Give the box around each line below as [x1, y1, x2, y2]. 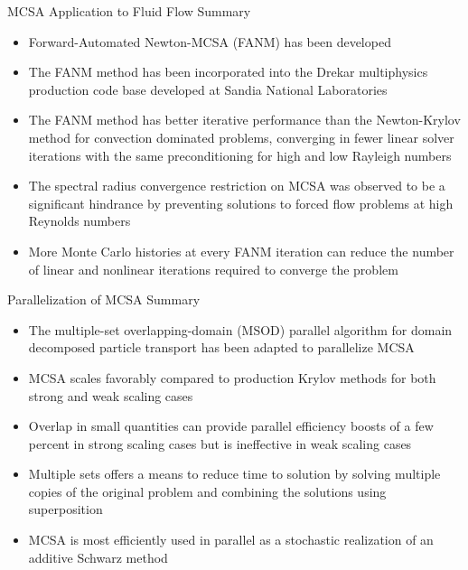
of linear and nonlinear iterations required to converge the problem [28, 259, 398, 278]
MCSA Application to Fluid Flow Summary [7, 2, 251, 20]
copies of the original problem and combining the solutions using [28, 481, 387, 500]
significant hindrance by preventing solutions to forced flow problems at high [28, 193, 454, 212]
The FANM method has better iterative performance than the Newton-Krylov [28, 110, 461, 129]
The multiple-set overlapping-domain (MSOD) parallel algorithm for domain [28, 320, 453, 339]
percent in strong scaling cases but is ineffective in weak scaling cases [28, 434, 412, 453]
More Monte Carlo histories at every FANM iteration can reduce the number [28, 241, 454, 260]
